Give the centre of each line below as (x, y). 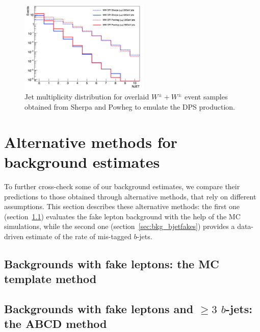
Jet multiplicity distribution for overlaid (87, 97)
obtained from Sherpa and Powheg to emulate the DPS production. (130, 107)
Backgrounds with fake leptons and (99, 309)
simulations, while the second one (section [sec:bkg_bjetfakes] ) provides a (120, 226)
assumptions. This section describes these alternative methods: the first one (122, 206)
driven (14, 236)
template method (50, 279)
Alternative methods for (91, 142)
